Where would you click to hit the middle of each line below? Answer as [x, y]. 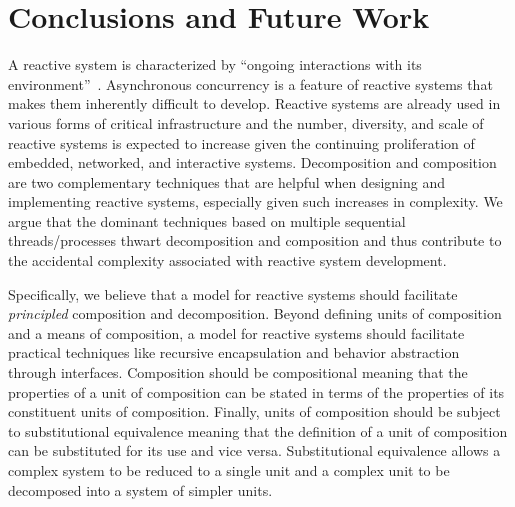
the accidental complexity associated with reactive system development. [227, 260]
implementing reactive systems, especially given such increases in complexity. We [255, 201]
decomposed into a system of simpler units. [140, 489]
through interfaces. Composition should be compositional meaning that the [238, 372]
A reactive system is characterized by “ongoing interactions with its [215, 64]
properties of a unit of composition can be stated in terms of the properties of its [256, 391]
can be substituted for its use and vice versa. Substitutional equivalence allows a [254, 450]
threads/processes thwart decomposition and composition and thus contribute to [255, 240]
